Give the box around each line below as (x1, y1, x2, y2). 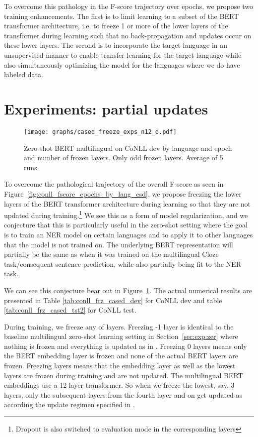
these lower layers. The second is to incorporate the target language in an (4, 40, 228, 50)
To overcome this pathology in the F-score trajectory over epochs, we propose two (4, 1, 253, 11)
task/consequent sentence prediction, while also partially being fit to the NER (4, 258, 241, 269)
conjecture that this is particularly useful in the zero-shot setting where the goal (4, 219, 248, 230)
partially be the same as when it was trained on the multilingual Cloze (4, 249, 219, 259)
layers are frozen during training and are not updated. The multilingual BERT (4, 370, 243, 380)
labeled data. (4, 69, 43, 80)
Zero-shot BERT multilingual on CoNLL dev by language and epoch (24, 142, 232, 153)
